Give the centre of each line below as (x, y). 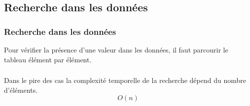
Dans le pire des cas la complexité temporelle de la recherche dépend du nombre (125, 80)
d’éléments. (21, 90)
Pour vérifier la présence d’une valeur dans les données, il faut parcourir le (116, 50)
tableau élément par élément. (48, 59)
